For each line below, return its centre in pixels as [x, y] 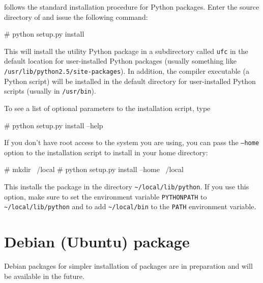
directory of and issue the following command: [76, 17]
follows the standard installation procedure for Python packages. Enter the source [132, 7]
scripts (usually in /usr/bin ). [50, 91]
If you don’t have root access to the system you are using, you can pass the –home [132, 142]
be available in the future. [44, 276]
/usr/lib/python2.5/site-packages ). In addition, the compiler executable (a [127, 71]
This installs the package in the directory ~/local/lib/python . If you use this [127, 186]
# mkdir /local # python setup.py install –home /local [94, 169]
